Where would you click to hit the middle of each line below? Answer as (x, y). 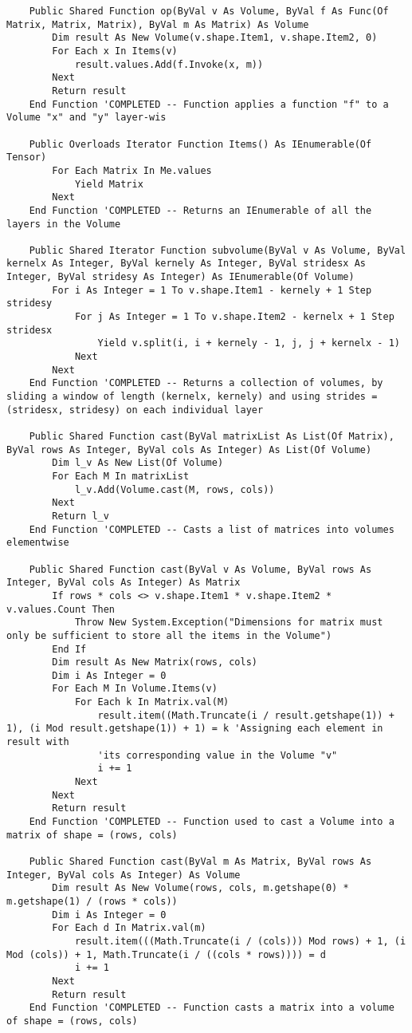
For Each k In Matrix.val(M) (152, 702)
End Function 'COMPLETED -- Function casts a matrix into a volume (212, 1008)
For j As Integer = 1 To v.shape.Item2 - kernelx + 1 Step (234, 317)
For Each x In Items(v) (115, 51)
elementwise (38, 543)
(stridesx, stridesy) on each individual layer (135, 410)
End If (69, 649)
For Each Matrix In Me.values (132, 170)
